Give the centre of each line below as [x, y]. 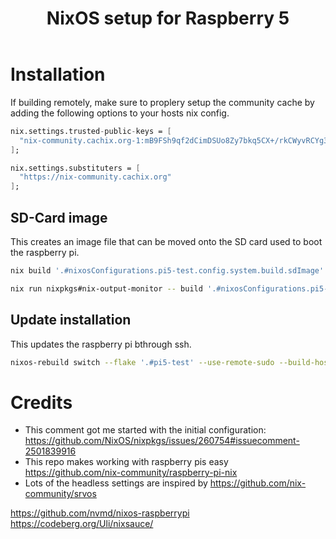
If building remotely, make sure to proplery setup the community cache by [162, 102]
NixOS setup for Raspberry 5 [168, 18]
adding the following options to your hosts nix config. [120, 113]
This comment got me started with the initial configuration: [145, 430]
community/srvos [60, 494]
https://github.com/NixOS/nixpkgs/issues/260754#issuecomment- [162, 441]
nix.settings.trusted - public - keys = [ [91, 131]
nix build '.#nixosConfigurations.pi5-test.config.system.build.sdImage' [167, 271]
